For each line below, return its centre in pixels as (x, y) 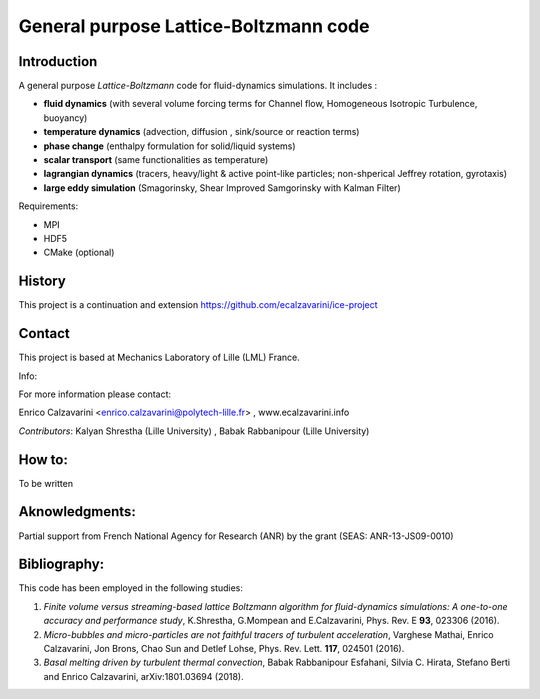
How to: (43, 459)
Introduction (58, 61)
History (42, 281)
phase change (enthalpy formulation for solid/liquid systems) (169, 146)
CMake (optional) (79, 252)
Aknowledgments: (77, 511)
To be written (46, 483)
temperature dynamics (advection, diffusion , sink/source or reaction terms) (201, 132)
